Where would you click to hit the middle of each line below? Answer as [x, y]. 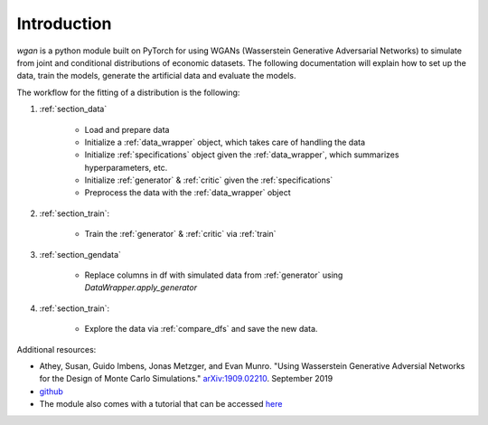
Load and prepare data [127, 129]
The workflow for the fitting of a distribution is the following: [128, 92]
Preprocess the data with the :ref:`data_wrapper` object [188, 193]
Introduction [64, 24]
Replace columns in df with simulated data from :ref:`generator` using [214, 275]
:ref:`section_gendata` [80, 254]
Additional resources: [56, 349]
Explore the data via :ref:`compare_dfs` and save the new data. [201, 329]
